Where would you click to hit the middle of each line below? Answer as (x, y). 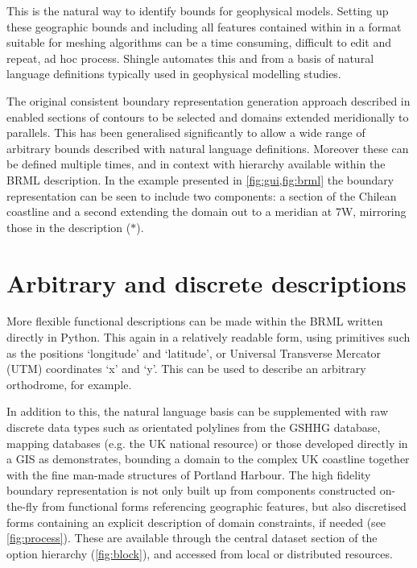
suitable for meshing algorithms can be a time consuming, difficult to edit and (199, 42)
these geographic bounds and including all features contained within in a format (204, 26)
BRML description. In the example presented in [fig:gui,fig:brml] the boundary (200, 179)
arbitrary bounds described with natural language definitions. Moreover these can (208, 148)
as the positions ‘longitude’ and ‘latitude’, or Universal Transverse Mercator (194, 352)
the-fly (23, 506)
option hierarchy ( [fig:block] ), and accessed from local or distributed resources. (200, 553)
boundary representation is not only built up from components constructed (192, 490)
